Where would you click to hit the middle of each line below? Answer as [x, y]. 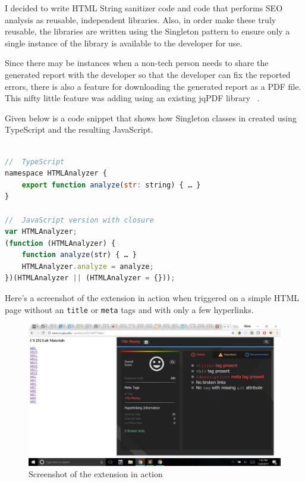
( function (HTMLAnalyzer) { [60, 243]
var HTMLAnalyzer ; [41, 232]
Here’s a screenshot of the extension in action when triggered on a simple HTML [152, 298]
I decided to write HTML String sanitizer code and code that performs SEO [144, 8]
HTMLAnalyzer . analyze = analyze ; [88, 266]
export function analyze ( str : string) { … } [111, 185]
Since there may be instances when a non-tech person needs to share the [137, 63]
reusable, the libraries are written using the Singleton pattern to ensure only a [147, 31]
